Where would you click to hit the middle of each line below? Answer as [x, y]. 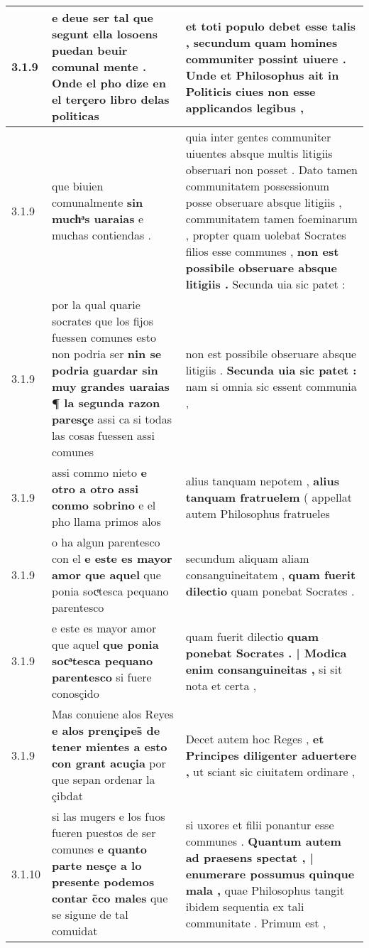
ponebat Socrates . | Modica [266, 652]
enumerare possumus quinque [270, 873]
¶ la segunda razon [106, 403]
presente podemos [103, 882]
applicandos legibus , [245, 107]
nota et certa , [221, 685]
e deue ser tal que [103, 17]
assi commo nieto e [99, 472]
